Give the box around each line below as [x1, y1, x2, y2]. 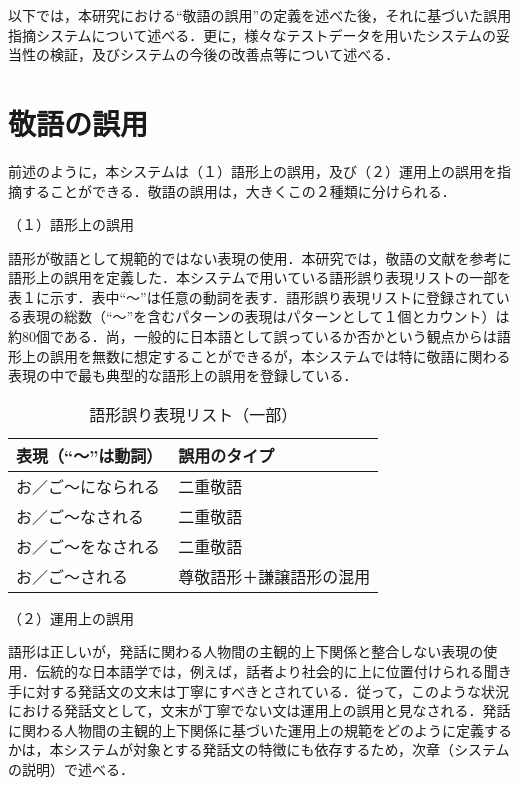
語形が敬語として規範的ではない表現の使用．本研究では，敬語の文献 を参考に [8, 247, 512, 268]
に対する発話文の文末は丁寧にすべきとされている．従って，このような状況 [21, 680, 510, 701]
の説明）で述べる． [8, 759, 134, 779]
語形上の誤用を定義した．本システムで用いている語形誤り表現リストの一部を [8, 267, 512, 288]
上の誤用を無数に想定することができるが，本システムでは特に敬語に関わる [21, 345, 511, 366]
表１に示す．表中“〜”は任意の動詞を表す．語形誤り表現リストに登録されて [8, 286, 496, 307]
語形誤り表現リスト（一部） [89, 402, 298, 426]
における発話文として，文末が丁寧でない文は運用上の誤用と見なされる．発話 [8, 700, 511, 721]
